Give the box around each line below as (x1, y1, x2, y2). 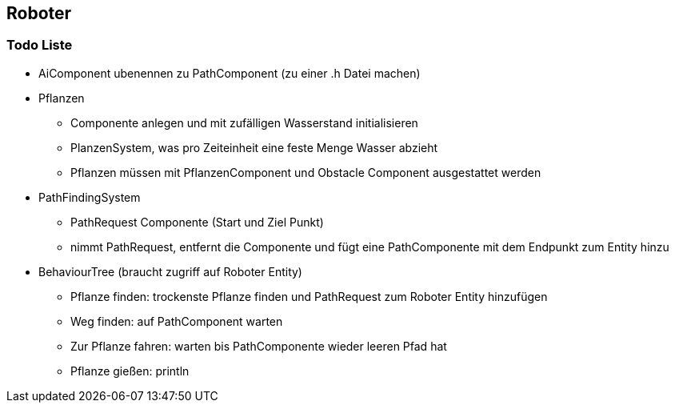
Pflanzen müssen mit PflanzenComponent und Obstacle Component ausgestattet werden (70, 165, 541, 179)
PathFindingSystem (38, 190, 141, 204)
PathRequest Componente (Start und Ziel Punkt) (70, 215, 324, 229)
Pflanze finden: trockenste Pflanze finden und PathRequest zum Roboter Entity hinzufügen (70, 289, 548, 303)
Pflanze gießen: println (70, 363, 190, 378)
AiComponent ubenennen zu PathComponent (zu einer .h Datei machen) (38, 66, 421, 80)
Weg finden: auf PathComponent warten (70, 314, 283, 328)
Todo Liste (6, 37, 73, 54)
